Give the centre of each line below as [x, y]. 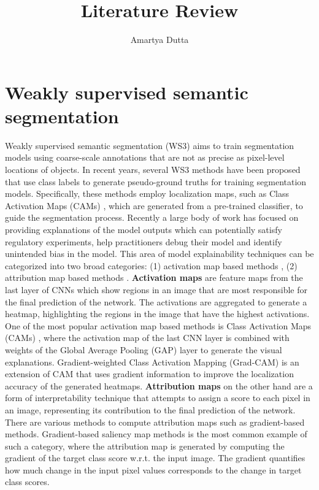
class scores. [27, 482]
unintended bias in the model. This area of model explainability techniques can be [159, 254]
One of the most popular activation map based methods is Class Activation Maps [158, 325]
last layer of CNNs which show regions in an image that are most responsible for [156, 289]
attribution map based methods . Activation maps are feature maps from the [154, 278]
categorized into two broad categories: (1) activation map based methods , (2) [151, 265]
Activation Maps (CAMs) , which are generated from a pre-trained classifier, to [154, 205]
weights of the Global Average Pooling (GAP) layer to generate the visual [144, 349]
